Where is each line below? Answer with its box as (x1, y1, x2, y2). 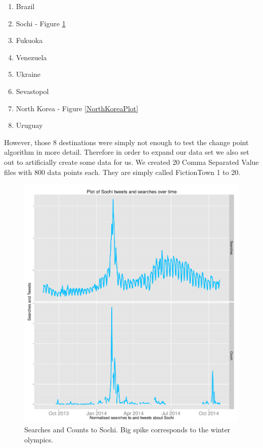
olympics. (24, 434, 54, 444)
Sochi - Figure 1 (16, 18, 66, 28)
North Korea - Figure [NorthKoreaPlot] (16, 103, 139, 113)
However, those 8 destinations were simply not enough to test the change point (4, 137, 249, 147)
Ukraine (16, 69, 41, 79)
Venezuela (16, 52, 47, 62)
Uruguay (16, 120, 43, 130)
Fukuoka (16, 35, 43, 46)
